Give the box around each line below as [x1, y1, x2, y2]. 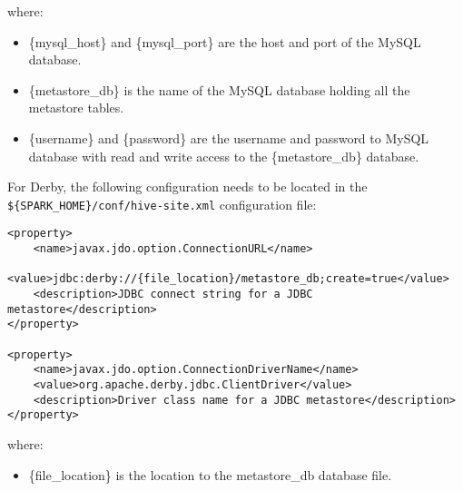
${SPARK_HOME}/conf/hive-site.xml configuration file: [7, 194, 317, 213]
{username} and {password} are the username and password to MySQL [28, 128, 429, 147]
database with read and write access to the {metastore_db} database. [28, 146, 419, 165]
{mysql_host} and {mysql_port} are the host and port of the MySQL [28, 32, 421, 51]
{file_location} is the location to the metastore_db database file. [28, 465, 392, 484]
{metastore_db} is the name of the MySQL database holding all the [28, 80, 410, 99]
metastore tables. [28, 98, 124, 117]
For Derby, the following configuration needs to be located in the [7, 177, 368, 196]
